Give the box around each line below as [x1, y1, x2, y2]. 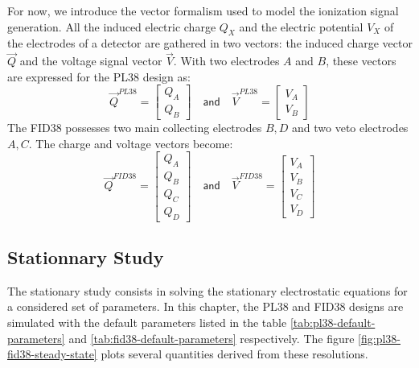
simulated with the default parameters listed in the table [7, 313, 287, 330]
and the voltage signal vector [19, 52, 162, 69]
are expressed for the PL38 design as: [7, 68, 191, 85]
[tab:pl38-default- [290, 313, 376, 330]
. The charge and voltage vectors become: [28, 134, 233, 151]
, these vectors [326, 52, 396, 69]
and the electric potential [239, 18, 364, 35]
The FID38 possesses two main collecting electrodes [7, 119, 262, 136]
